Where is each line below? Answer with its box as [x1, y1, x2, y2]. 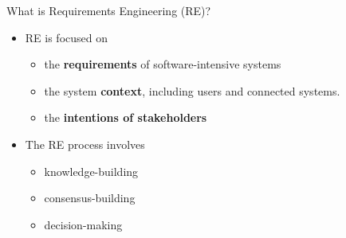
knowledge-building [44, 162, 139, 179]
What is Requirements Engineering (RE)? [6, 2, 211, 18]
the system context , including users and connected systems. [44, 82, 340, 99]
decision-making [44, 216, 123, 232]
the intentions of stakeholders [44, 109, 207, 126]
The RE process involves [25, 135, 145, 152]
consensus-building [44, 189, 136, 206]
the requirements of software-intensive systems [44, 56, 281, 72]
